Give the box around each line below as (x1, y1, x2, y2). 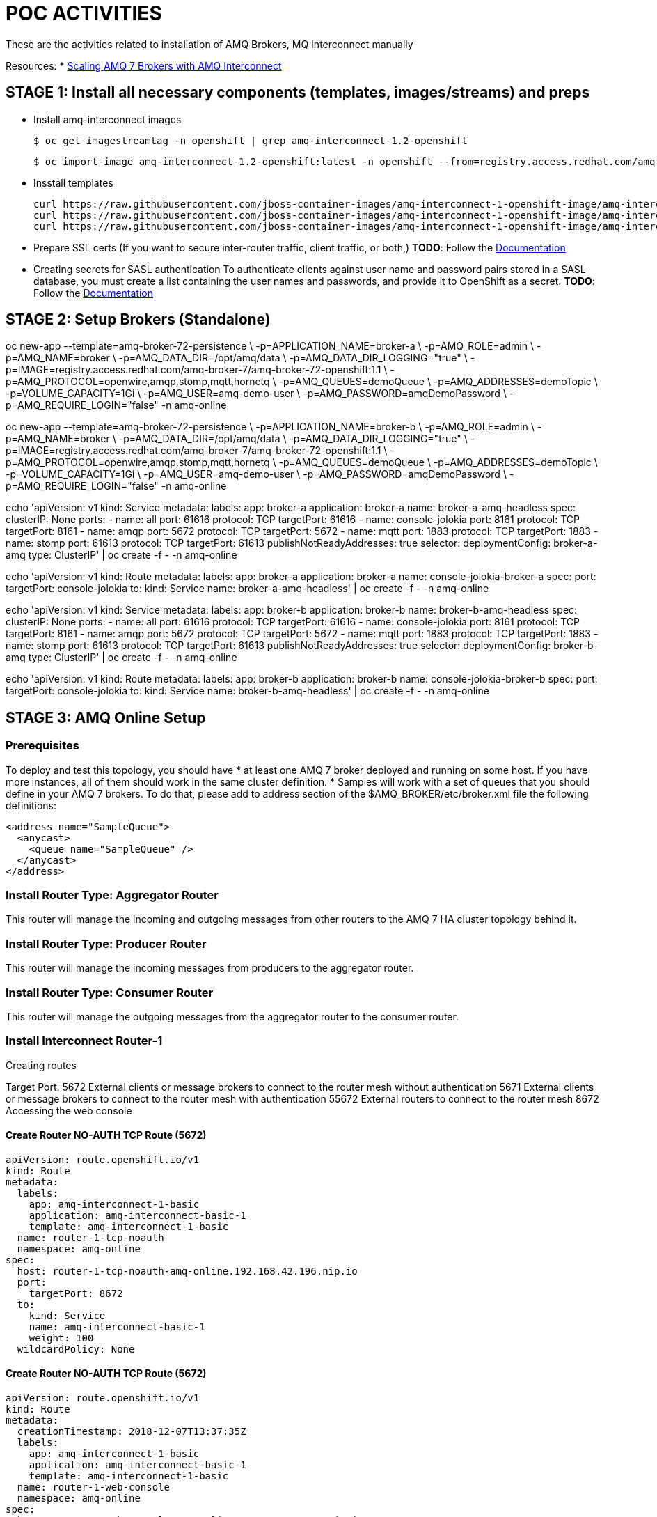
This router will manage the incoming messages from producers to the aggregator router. (6, 962, 414, 974)
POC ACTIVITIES (6, 1, 162, 25)
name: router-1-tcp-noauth (17, 1231, 164, 1243)
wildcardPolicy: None (17, 1343, 135, 1355)
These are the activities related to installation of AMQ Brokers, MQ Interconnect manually (6, 38, 413, 50)
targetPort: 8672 (29, 1287, 123, 1299)
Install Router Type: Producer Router (6, 936, 207, 951)
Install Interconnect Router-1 (6, 1034, 163, 1048)
